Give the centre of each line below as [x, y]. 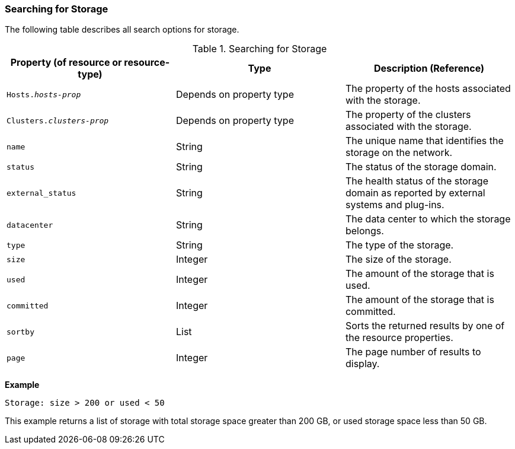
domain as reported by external [415, 193]
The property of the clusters [408, 115]
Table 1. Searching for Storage [260, 49]
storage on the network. [399, 153]
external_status [41, 193]
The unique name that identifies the [424, 141]
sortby [20, 332]
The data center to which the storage [428, 219]
